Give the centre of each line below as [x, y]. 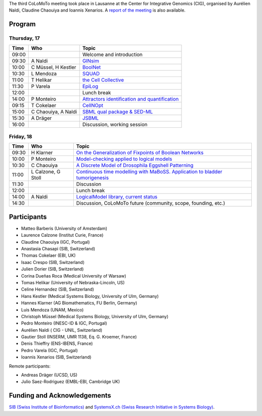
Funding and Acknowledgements [60, 395]
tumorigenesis [92, 178]
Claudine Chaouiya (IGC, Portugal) [56, 242]
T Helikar [41, 80]
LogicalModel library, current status [117, 197]
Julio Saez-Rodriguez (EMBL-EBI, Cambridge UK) [71, 382]
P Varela [41, 86]
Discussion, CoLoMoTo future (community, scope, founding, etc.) [151, 203]
